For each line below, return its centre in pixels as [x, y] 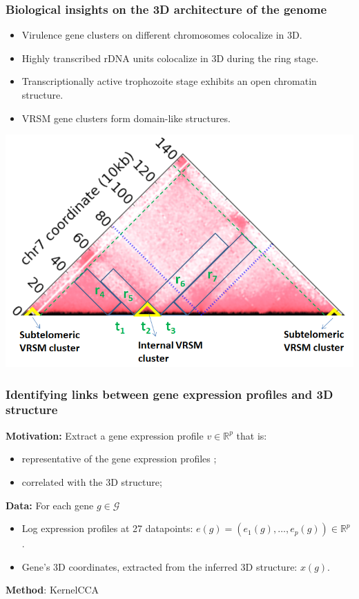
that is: [252, 435]
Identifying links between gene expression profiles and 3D [169, 394]
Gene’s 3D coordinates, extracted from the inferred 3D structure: [159, 566]
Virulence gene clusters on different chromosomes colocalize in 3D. [162, 35]
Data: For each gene [50, 505]
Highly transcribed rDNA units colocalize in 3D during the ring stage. [170, 58]
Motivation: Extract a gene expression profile [105, 435]
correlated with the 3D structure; [92, 481]
